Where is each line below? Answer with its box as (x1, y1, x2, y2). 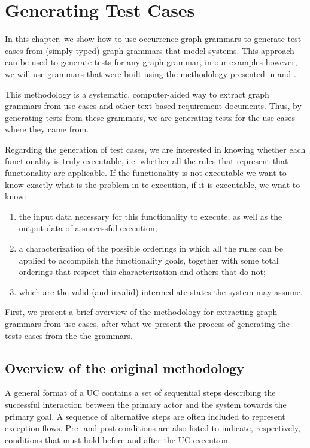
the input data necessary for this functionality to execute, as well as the (19, 210, 282, 222)
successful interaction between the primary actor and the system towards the (5, 398, 287, 410)
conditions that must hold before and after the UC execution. (5, 433, 230, 446)
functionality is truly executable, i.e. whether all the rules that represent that (5, 155, 288, 167)
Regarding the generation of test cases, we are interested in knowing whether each (5, 143, 306, 155)
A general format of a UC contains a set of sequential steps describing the (5, 386, 276, 399)
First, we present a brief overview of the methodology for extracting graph (5, 305, 278, 318)
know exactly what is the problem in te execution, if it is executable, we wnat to (5, 178, 300, 190)
